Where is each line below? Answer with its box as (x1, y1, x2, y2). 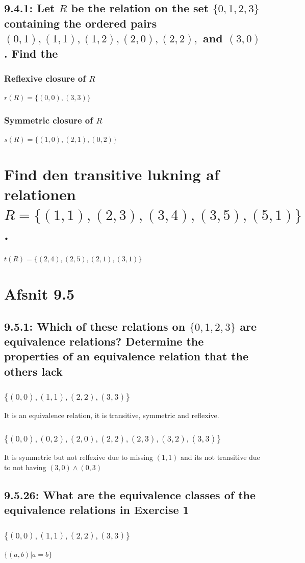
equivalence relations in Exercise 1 (4, 502, 189, 518)
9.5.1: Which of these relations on (4, 318, 186, 334)
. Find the (4, 45, 58, 61)
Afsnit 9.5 (4, 283, 75, 304)
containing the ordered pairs (4, 15, 157, 31)
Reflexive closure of (4, 71, 86, 84)
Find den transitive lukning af (4, 163, 219, 184)
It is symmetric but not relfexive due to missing (4, 452, 154, 462)
